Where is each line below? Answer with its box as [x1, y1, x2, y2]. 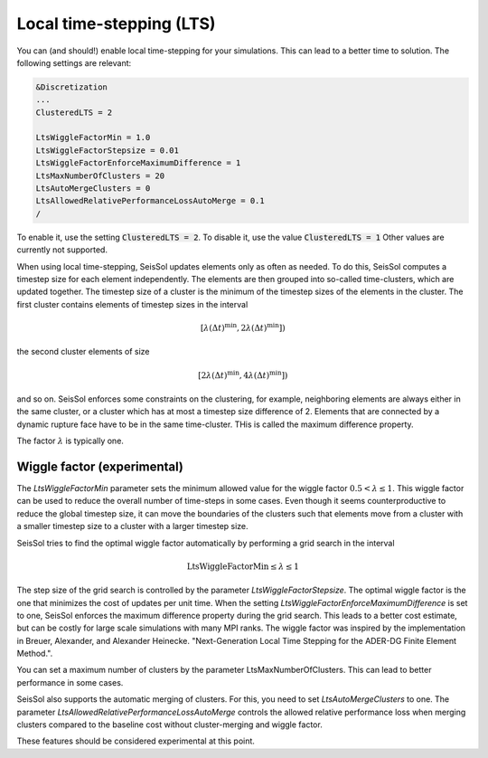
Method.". [16, 648, 53, 659]
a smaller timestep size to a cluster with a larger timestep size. [16, 521, 249, 532]
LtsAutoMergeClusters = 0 [35, 184, 151, 194]
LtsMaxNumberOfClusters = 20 [35, 170, 165, 181]
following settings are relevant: [16, 57, 132, 68]
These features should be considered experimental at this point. [16, 735, 255, 746]
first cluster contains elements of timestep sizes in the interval [16, 298, 249, 309]
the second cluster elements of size [16, 346, 150, 357]
